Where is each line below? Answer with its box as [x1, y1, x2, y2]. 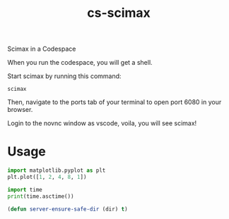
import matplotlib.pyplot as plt [7, 167, 106, 174]
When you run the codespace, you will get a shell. [7, 58, 153, 67]
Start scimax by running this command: [7, 72, 122, 80]
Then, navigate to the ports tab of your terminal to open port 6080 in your [7, 98, 222, 106]
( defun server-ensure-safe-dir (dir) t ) [7, 206, 129, 213]
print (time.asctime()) [7, 192, 74, 200]
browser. [7, 106, 33, 114]
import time [7, 186, 42, 193]
